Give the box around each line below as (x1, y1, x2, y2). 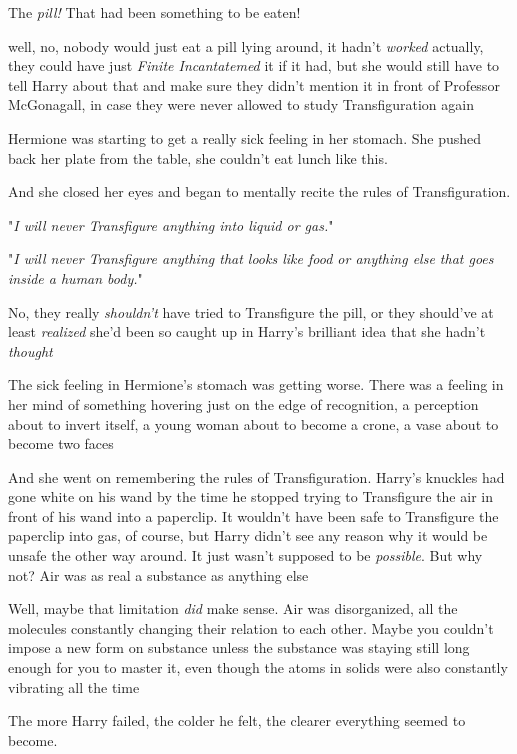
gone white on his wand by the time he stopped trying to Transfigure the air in (8, 486, 493, 507)
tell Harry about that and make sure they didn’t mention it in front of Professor (8, 74, 500, 95)
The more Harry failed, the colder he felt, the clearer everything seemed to (8, 710, 466, 731)
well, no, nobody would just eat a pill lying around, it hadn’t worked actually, (8, 35, 484, 56)
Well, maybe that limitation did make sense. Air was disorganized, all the (8, 598, 458, 619)
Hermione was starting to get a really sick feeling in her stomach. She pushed (8, 127, 482, 148)
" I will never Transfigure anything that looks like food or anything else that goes (8, 248, 494, 269)
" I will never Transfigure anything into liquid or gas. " (8, 214, 334, 235)
